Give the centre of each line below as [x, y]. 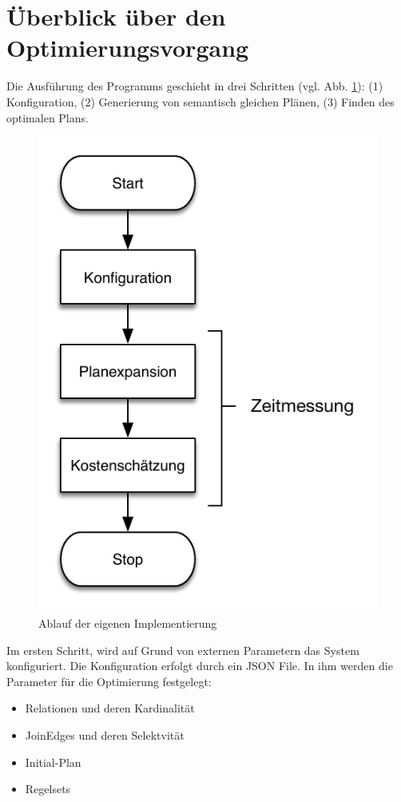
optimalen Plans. [48, 117]
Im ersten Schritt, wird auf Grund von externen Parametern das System [183, 650]
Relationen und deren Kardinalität [110, 708]
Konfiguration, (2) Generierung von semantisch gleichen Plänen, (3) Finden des [200, 101]
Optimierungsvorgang [128, 48]
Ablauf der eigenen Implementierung [128, 623]
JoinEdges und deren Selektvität [105, 734]
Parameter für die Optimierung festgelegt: [109, 681]
